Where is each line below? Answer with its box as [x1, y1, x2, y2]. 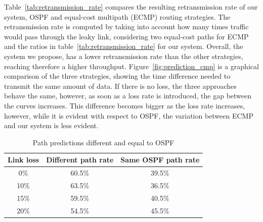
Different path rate [46, 154, 114, 165]
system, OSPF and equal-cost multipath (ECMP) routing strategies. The [4, 11, 231, 22]
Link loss [8, 154, 39, 165]
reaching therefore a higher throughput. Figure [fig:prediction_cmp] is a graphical [4, 61, 259, 71]
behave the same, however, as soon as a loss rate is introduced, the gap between [4, 90, 252, 101]
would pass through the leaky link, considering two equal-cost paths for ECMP [4, 31, 249, 41]
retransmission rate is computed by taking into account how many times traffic [4, 21, 249, 32]
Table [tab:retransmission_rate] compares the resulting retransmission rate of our [4, 2, 258, 12]
